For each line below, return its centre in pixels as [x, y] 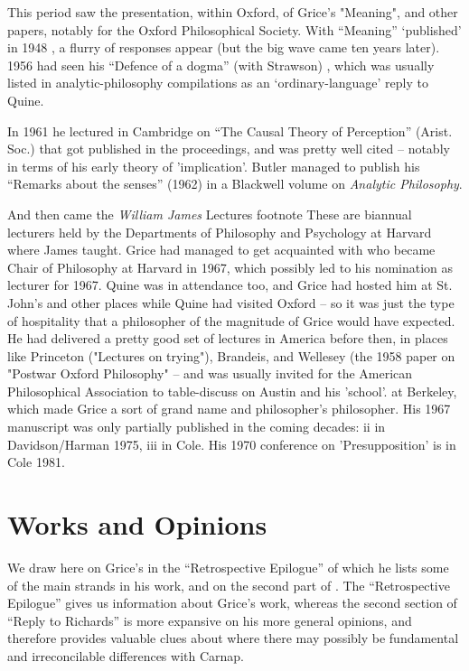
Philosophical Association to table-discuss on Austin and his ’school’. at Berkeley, [232, 391]
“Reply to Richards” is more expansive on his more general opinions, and [210, 620]
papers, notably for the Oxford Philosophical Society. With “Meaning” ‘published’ [234, 29]
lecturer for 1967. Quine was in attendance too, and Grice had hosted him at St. [230, 285]
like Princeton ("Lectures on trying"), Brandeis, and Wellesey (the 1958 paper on [231, 355]
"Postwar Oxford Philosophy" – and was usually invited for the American [210, 373]
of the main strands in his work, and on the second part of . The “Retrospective [229, 585]
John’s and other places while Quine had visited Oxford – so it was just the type [231, 302]
